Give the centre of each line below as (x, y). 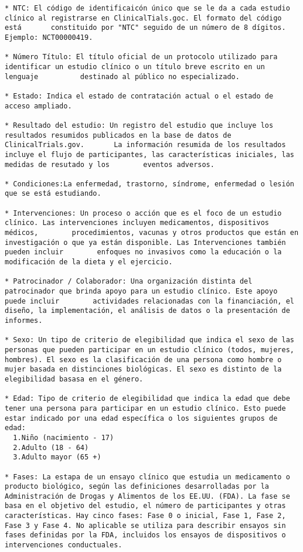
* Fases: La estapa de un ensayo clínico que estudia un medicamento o (147, 477)
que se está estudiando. (53, 194)
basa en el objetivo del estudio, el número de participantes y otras (145, 506)
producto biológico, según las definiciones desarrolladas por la (137, 487)
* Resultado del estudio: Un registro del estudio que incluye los (139, 125)
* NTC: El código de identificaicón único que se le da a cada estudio (147, 8)
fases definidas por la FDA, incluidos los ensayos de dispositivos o (145, 535)
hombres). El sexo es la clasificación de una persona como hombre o (143, 360)
